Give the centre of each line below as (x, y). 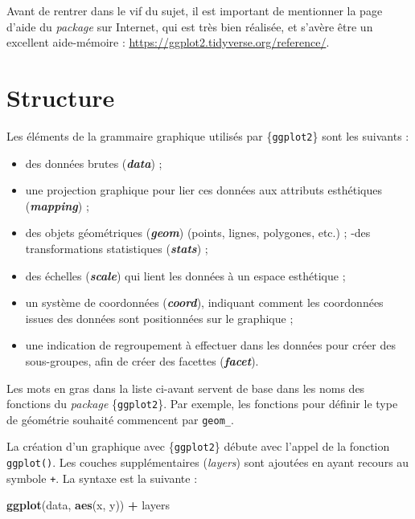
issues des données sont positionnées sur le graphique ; (159, 318)
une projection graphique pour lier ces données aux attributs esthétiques (203, 190)
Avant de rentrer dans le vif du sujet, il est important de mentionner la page (195, 10)
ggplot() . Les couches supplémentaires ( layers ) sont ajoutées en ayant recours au (208, 462)
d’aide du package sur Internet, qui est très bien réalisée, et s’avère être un (190, 26)
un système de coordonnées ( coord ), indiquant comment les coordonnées (204, 302)
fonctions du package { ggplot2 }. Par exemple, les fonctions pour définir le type (202, 404)
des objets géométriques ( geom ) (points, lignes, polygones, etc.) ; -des (198, 233)
